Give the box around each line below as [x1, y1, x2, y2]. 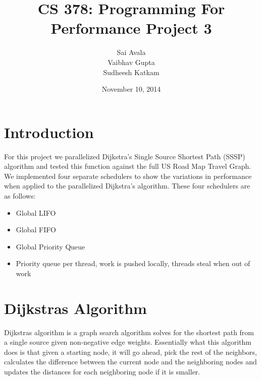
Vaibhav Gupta [108, 56, 155, 67]
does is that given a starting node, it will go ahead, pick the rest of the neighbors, [4, 346, 257, 357]
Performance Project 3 [50, 18, 212, 38]
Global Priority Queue [16, 241, 85, 251]
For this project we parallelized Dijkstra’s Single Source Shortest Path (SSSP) [4, 151, 245, 161]
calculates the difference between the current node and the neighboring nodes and [4, 356, 257, 367]
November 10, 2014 [101, 84, 161, 94]
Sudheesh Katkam [103, 67, 160, 77]
